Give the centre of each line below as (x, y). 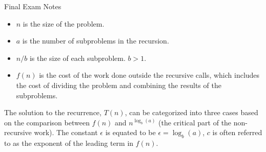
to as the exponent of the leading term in (69, 143)
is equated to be (130, 132)
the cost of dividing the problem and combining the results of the (119, 85)
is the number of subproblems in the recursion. (96, 41)
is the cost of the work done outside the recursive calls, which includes (149, 75)
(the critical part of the (195, 122)
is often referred (237, 132)
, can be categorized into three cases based (191, 112)
